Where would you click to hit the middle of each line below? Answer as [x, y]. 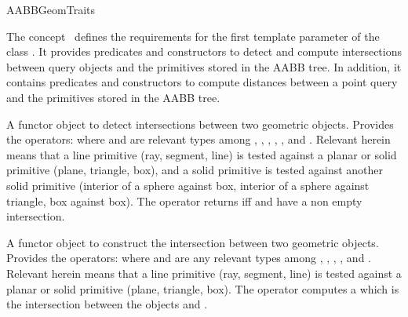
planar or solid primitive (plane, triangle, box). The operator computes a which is [203, 288]
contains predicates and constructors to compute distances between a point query [202, 82]
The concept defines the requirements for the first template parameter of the [193, 36]
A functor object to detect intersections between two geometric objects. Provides [200, 124]
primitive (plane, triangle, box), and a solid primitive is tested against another [195, 170]
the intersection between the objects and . [107, 304]
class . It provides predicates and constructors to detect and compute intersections [204, 51]
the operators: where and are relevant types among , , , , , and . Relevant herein [199, 139]
